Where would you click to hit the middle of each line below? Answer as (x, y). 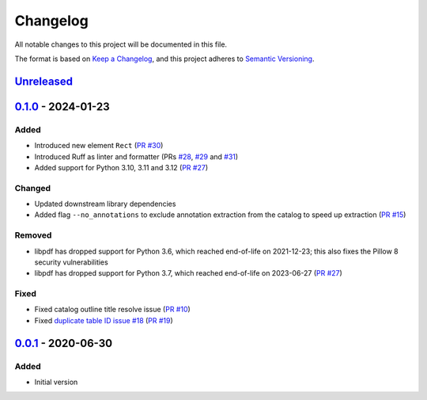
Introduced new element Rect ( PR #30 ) (99, 146)
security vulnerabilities (71, 262)
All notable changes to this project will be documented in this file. (121, 44)
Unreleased (44, 81)
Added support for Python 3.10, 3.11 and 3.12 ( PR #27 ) (121, 167)
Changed (33, 188)
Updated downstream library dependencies (105, 204)
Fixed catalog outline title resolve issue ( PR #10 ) (113, 310)
